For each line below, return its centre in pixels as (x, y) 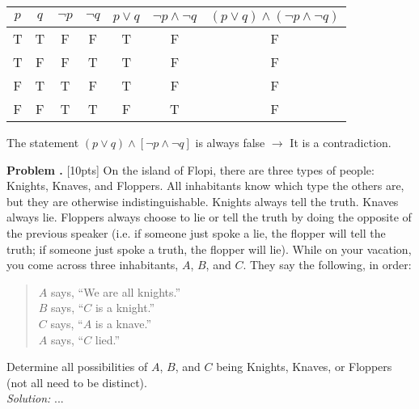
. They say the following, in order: (327, 265)
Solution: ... (35, 398)
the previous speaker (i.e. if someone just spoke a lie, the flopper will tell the (196, 232)
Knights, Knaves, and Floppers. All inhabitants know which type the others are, (205, 186)
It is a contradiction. (341, 142)
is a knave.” (123, 323)
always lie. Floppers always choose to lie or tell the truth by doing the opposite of (209, 217)
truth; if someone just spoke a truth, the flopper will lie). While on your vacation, (209, 249)
